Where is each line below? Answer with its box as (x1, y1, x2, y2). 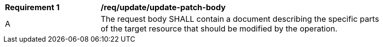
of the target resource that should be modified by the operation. (101, 24, 338, 33)
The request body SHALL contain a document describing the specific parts (101, 14, 379, 24)
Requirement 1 (5, 2, 60, 12)
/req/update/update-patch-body (101, 2, 226, 12)
